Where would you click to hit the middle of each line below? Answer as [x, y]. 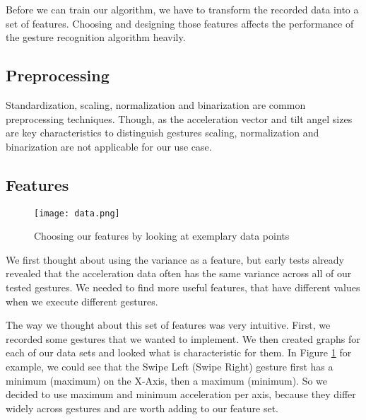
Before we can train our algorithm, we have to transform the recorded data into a [182, 9]
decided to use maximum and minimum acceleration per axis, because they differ [181, 394]
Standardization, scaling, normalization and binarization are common [156, 104]
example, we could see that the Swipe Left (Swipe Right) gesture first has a [170, 366]
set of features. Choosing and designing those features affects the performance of [180, 23]
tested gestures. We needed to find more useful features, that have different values [183, 287]
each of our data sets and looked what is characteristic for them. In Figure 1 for [179, 352]
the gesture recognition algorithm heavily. [96, 37]
